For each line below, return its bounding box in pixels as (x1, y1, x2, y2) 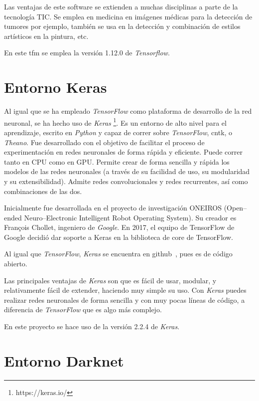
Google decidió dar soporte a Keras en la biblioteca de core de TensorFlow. (4, 231, 233, 242)
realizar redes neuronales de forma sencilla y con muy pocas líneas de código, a (4, 294, 245, 305)
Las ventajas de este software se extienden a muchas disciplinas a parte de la (4, 1, 238, 11)
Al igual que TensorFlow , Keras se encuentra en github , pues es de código (4, 248, 233, 259)
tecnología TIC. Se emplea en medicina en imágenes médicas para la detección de (4, 11, 253, 21)
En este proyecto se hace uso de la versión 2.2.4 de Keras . (4, 321, 180, 332)
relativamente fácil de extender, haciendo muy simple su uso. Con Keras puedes (4, 285, 247, 295)
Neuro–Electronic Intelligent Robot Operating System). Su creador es (24, 212, 237, 222)
